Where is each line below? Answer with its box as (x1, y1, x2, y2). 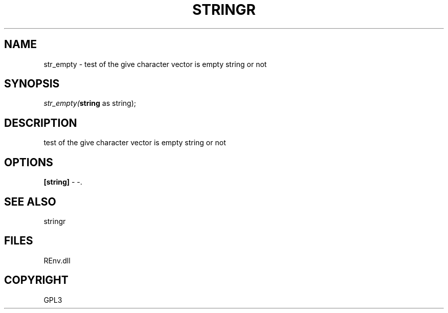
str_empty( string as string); (43, 99, 136, 108)
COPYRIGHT (4, 274, 69, 287)
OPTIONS (4, 155, 53, 169)
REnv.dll (43, 256, 71, 265)
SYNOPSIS (4, 77, 60, 91)
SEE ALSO (4, 195, 56, 208)
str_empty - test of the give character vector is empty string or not (43, 59, 267, 69)
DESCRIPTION (4, 116, 77, 129)
